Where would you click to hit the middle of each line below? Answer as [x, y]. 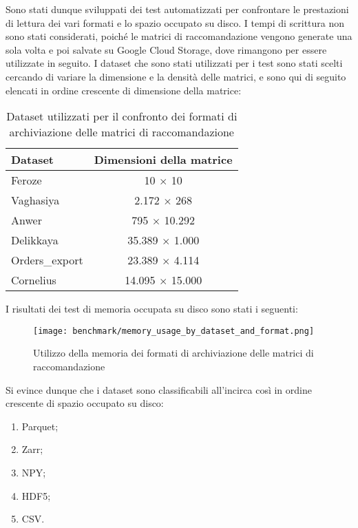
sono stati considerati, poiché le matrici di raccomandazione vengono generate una [179, 36]
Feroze [27, 180]
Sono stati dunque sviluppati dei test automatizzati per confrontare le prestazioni [177, 9]
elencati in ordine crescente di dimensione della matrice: [124, 90]
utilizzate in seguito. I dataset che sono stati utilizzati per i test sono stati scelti [174, 63]
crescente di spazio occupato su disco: [85, 403]
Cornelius [34, 280]
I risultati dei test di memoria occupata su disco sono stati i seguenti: [152, 309]
